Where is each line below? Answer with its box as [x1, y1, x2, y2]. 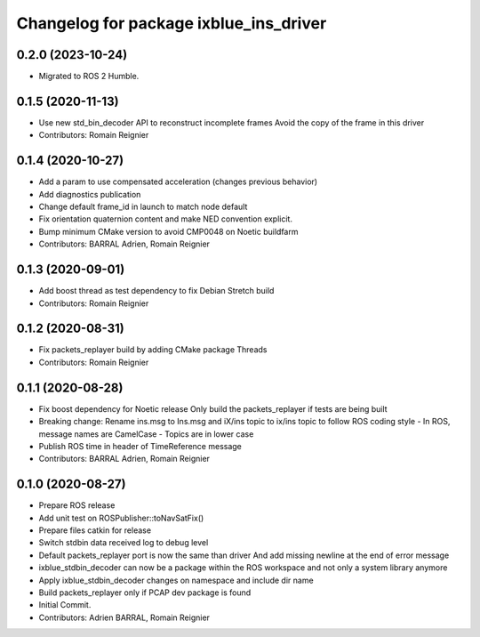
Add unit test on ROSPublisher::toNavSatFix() [38, 512, 204, 523]
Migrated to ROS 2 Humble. [38, 71, 140, 82]
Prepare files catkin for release [38, 525, 151, 536]
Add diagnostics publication [38, 189, 141, 199]
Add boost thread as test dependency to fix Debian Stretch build [38, 286, 275, 296]
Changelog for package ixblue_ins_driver [16, 13, 327, 33]
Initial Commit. [38, 600, 92, 610]
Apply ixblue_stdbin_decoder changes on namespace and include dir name [38, 575, 315, 585]
